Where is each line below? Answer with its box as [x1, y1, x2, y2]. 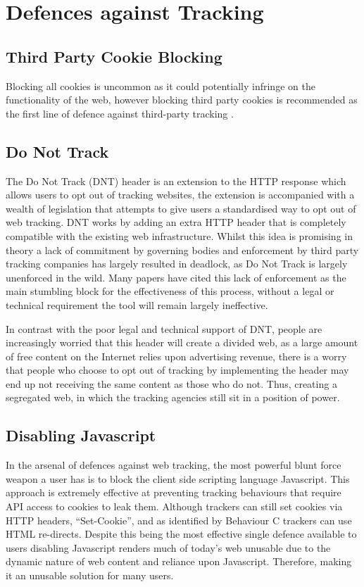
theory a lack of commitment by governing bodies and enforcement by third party [6, 242, 359, 257]
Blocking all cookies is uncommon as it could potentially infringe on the [6, 78, 315, 93]
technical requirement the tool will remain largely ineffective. [6, 297, 268, 312]
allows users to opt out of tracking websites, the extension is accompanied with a [6, 187, 355, 202]
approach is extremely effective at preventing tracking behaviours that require [6, 485, 341, 500]
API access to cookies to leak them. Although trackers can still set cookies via [6, 499, 343, 514]
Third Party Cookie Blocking [6, 45, 222, 67]
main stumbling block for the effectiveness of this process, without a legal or [6, 284, 334, 298]
